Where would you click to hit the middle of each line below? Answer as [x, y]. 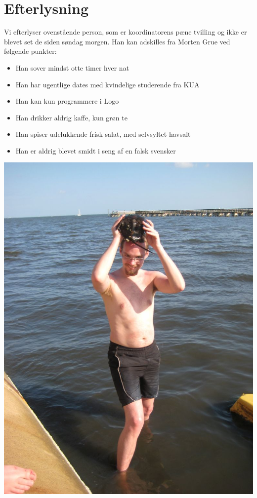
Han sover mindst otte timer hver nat [72, 67]
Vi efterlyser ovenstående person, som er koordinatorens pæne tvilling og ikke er [126, 32]
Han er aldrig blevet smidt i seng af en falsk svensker [96, 150]
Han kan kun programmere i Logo [67, 101]
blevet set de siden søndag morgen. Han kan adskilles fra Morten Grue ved [117, 41]
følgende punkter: [30, 51]
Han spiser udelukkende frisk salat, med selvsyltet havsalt [103, 134]
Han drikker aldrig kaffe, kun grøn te [71, 117]
